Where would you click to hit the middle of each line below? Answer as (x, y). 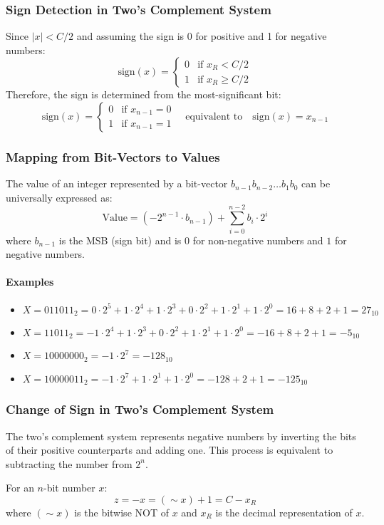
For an (20, 488)
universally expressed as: (59, 197)
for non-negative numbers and (258, 240)
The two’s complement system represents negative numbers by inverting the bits (181, 436)
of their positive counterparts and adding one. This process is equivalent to (170, 450)
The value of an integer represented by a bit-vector (117, 183)
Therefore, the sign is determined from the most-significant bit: (144, 94)
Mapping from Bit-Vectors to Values (113, 156)
